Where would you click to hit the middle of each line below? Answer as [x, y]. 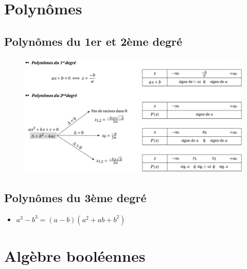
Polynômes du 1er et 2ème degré [93, 41]
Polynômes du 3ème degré [75, 198]
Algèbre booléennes [75, 256]
